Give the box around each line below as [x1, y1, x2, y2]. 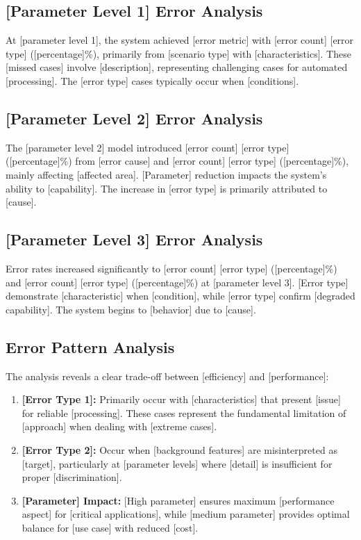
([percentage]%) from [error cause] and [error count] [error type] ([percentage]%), [6, 154, 349, 168]
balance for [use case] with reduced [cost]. [22, 520, 199, 534]
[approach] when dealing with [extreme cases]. [22, 419, 217, 434]
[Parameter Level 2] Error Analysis [6, 107, 263, 129]
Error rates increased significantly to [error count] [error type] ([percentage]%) [6, 261, 337, 275]
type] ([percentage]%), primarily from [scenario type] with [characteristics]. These [6, 46, 351, 60]
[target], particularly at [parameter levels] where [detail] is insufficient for [22, 456, 333, 471]
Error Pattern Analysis [6, 336, 175, 357]
